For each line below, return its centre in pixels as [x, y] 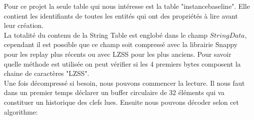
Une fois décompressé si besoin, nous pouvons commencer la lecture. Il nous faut [125, 83]
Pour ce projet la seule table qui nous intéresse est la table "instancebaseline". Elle [127, 6]
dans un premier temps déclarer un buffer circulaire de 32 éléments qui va [114, 92]
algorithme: [21, 111]
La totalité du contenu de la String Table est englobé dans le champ [106, 35]
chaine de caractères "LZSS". [47, 73]
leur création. [24, 25]
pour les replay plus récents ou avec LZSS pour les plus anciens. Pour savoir [118, 54]
